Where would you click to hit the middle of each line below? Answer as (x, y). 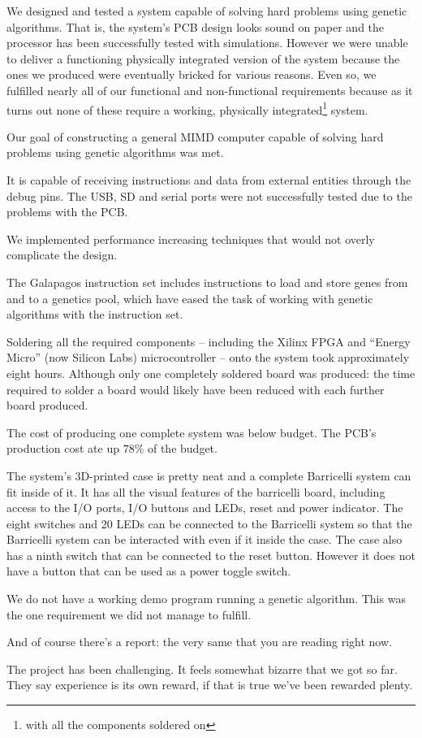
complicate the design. (62, 255)
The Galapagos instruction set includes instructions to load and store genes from (207, 282)
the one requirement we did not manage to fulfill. (129, 614)
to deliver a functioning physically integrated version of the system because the (203, 58)
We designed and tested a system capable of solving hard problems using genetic (207, 11)
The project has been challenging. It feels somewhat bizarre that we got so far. (202, 669)
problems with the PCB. (67, 212)
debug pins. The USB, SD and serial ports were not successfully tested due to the (209, 195)
